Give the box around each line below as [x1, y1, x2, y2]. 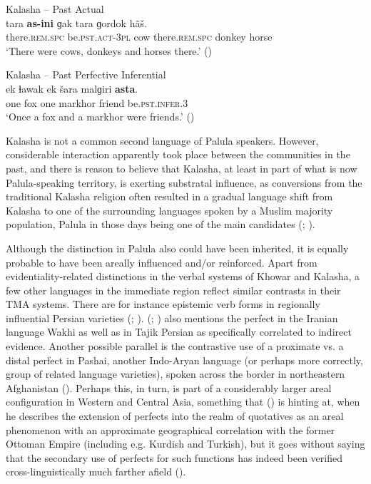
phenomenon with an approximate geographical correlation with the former [6, 422, 335, 437]
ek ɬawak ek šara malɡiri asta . [6, 81, 138, 96]
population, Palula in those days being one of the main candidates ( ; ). [6, 217, 315, 232]
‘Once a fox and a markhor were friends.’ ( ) [6, 109, 195, 124]
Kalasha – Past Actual [6, 1, 104, 16]
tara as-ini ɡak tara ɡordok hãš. [6, 15, 147, 30]
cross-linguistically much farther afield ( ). [6, 464, 186, 479]
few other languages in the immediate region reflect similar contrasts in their [6, 282, 341, 297]
